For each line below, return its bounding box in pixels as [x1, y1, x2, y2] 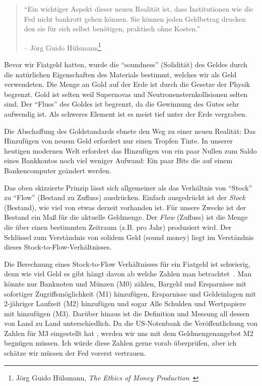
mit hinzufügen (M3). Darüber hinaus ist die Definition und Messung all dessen [4, 308, 250, 318]
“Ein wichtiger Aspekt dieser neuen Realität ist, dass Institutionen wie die [24, 4, 253, 14]
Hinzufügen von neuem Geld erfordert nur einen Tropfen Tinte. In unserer [4, 135, 233, 146]
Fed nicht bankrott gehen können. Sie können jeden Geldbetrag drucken [24, 13, 246, 24]
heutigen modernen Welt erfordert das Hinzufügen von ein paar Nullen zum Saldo [4, 145, 257, 156]
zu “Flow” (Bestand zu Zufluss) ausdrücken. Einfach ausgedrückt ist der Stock [4, 192, 245, 203]
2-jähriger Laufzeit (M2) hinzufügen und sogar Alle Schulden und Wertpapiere [4, 298, 246, 309]
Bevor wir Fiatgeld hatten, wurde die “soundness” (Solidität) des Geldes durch [4, 59, 247, 70]
